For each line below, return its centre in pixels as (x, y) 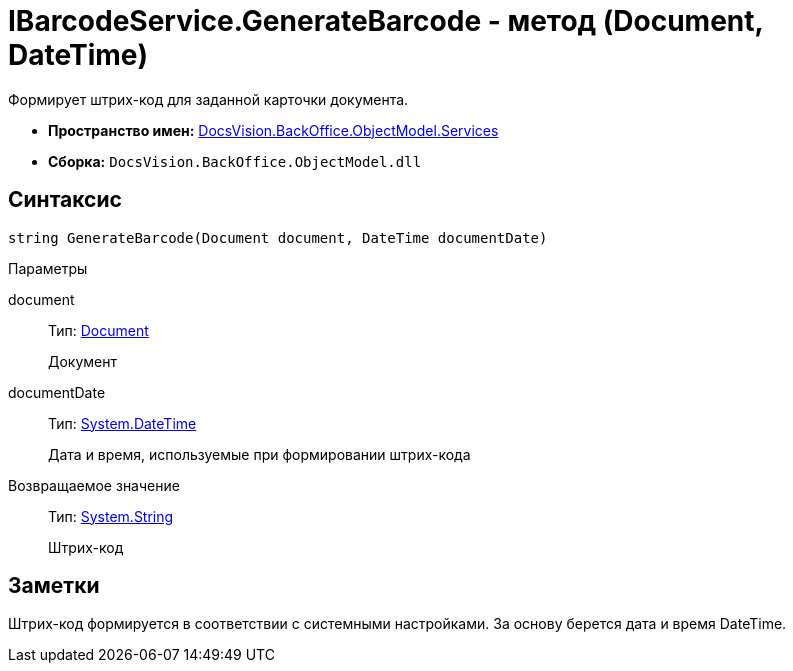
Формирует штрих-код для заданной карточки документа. (208, 99)
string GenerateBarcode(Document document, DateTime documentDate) (278, 237)
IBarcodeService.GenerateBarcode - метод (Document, (386, 21)
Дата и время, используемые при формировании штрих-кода (259, 454)
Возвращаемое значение (94, 485)
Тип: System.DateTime (122, 423)
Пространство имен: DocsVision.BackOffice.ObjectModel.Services (273, 130)
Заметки (54, 586)
